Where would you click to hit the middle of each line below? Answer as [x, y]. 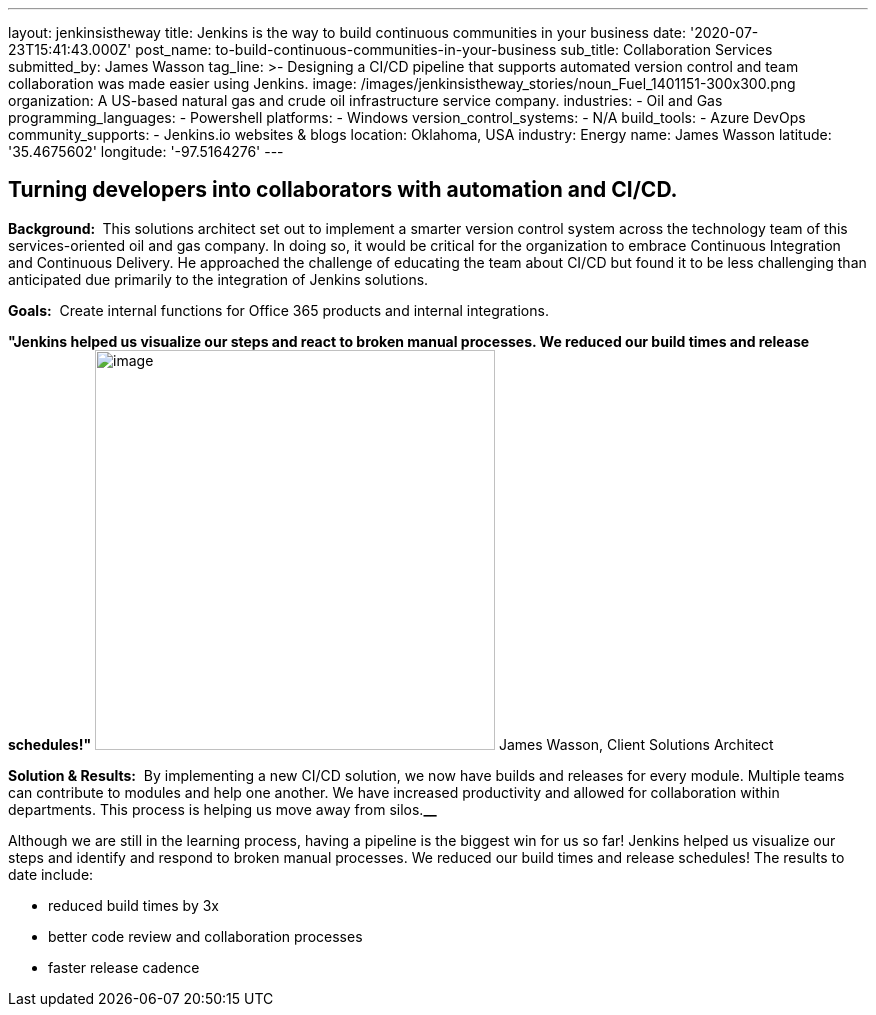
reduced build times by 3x [133, 905]
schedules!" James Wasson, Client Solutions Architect [391, 744]
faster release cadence [124, 967]
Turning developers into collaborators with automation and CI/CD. [343, 190]
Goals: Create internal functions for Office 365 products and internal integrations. [278, 310]
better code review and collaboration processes [205, 936]
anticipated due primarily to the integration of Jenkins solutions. [218, 279]
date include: [51, 874]
